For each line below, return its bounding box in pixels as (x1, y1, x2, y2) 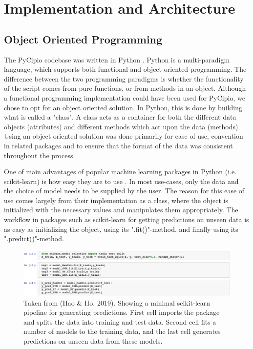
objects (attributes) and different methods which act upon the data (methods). (4, 121, 240, 131)
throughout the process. (4, 150, 75, 160)
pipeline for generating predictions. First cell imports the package (23, 307, 220, 317)
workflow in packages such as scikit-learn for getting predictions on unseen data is (4, 214, 249, 225)
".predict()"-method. (4, 233, 64, 244)
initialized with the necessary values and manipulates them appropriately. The (4, 205, 238, 215)
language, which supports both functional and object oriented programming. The (4, 64, 247, 74)
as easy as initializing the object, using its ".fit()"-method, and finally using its (4, 224, 238, 234)
